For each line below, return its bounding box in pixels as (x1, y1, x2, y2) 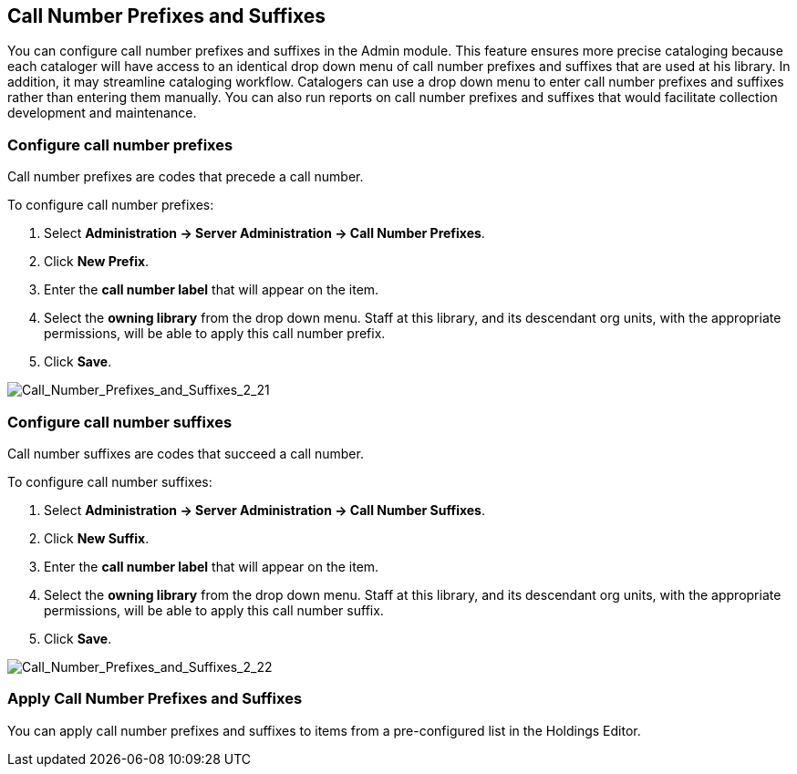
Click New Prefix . (44, 253, 150, 270)
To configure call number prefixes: (7, 197, 214, 213)
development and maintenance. (7, 105, 197, 121)
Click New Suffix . (44, 530, 150, 546)
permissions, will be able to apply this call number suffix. (44, 602, 384, 618)
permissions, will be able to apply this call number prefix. (44, 325, 386, 342)
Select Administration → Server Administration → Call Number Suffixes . (44, 501, 486, 518)
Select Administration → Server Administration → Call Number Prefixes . (44, 225, 485, 242)
